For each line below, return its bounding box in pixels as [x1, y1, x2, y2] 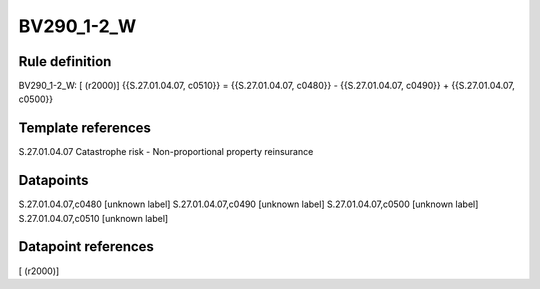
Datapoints [18, 172, 89, 189]
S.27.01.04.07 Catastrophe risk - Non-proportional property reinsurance [18, 146, 314, 158]
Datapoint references [18, 238, 155, 255]
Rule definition [18, 53, 112, 70]
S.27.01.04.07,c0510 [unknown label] [18, 212, 169, 224]
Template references [18, 120, 152, 137]
